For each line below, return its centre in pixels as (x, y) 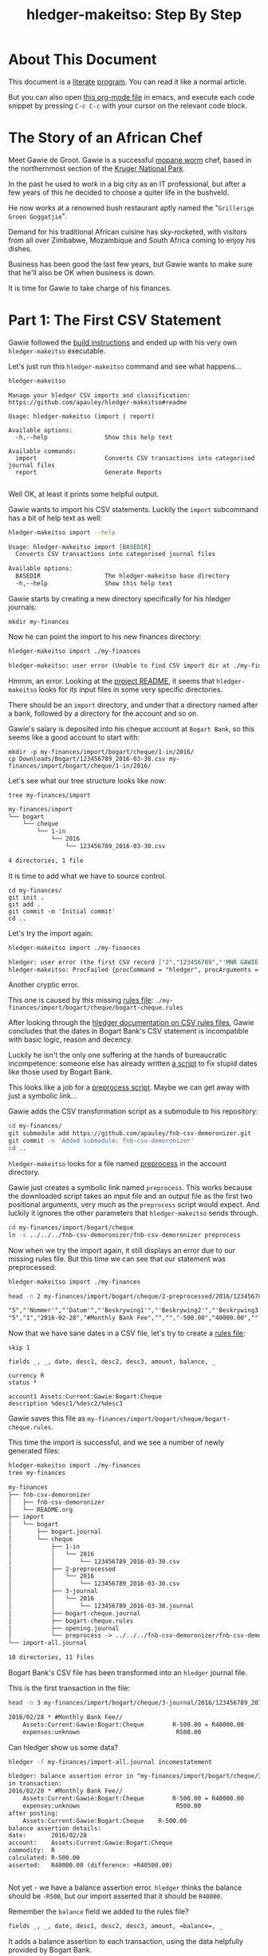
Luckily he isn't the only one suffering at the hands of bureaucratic (118, 1055)
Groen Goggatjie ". (37, 216)
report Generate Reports (89, 472)
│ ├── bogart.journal (55, 1532)
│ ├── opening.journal (64, 1628)
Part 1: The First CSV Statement (115, 320)
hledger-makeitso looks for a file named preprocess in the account (118, 1163)
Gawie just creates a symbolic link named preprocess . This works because (130, 1187)
